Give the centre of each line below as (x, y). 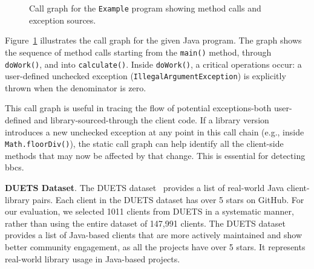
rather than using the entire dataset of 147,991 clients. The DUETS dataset (145, 223)
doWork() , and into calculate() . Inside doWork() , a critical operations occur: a (153, 64)
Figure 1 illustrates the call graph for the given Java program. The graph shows (153, 40)
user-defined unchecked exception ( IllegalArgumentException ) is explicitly (146, 76)
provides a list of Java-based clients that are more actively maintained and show (154, 235)
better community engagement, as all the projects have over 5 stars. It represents (155, 247)
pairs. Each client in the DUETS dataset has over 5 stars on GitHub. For (168, 199)
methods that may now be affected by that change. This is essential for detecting (155, 155)
